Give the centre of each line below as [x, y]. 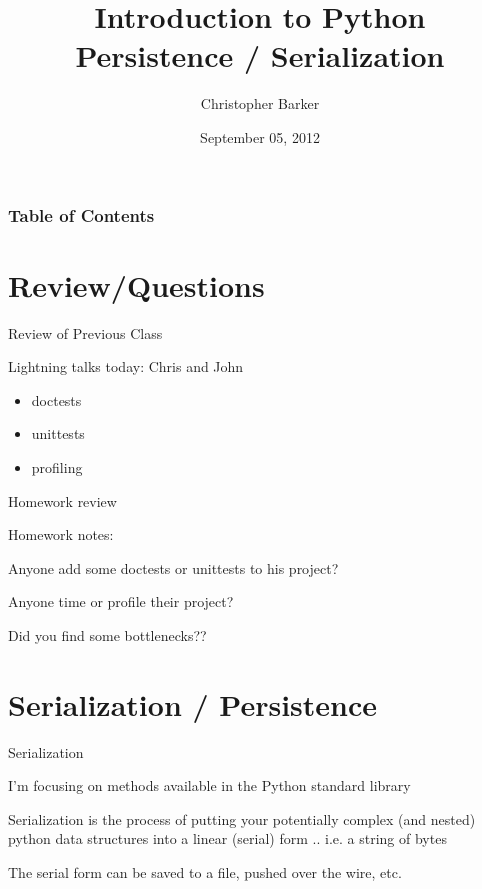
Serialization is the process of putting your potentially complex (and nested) [242, 818]
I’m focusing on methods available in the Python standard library [209, 785]
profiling [57, 466]
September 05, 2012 [260, 136]
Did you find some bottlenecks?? [107, 634]
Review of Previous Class [85, 332]
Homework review [62, 500]
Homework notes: [61, 534]
